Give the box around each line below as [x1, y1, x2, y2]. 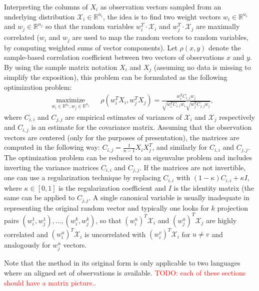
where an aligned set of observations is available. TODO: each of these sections [4, 267, 246, 278]
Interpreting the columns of [4, 1, 88, 11]
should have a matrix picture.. [4, 277, 96, 288]
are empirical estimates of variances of [65, 111, 182, 122]
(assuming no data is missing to [153, 61, 251, 72]
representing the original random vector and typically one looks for [4, 202, 209, 213]
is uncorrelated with [84, 229, 146, 239]
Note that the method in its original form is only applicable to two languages [4, 258, 240, 268]
